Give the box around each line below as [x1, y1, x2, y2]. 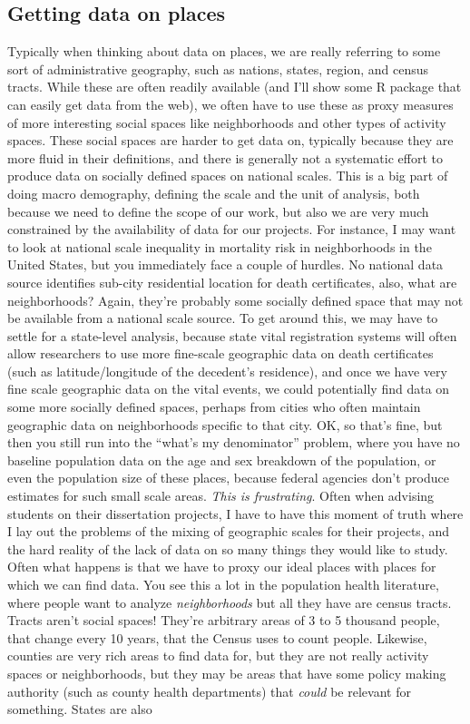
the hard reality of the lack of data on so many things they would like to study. [7, 539, 448, 558]
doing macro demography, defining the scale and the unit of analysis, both [7, 183, 420, 202]
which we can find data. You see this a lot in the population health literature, [7, 575, 439, 594]
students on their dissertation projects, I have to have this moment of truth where [7, 504, 464, 523]
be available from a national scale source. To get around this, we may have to [7, 308, 438, 328]
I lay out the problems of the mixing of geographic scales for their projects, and [7, 522, 450, 541]
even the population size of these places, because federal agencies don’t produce [7, 468, 449, 487]
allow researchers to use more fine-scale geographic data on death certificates [7, 344, 434, 363]
